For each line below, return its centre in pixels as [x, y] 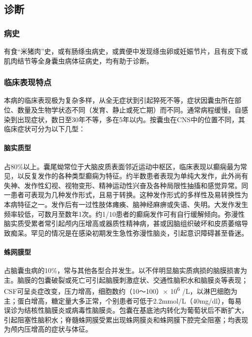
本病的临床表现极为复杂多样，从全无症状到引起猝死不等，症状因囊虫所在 [119, 100]
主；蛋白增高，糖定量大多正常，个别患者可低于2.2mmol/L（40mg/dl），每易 [123, 300]
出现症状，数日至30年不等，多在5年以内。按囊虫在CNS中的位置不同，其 [131, 119]
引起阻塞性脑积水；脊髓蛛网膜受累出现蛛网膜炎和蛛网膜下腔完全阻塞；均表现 [126, 319]
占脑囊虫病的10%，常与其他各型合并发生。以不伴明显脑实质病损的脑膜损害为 [126, 270]
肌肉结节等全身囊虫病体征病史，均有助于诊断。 [79, 60]
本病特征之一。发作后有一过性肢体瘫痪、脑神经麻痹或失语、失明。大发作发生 [126, 204]
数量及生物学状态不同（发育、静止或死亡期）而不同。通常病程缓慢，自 [129, 110]
